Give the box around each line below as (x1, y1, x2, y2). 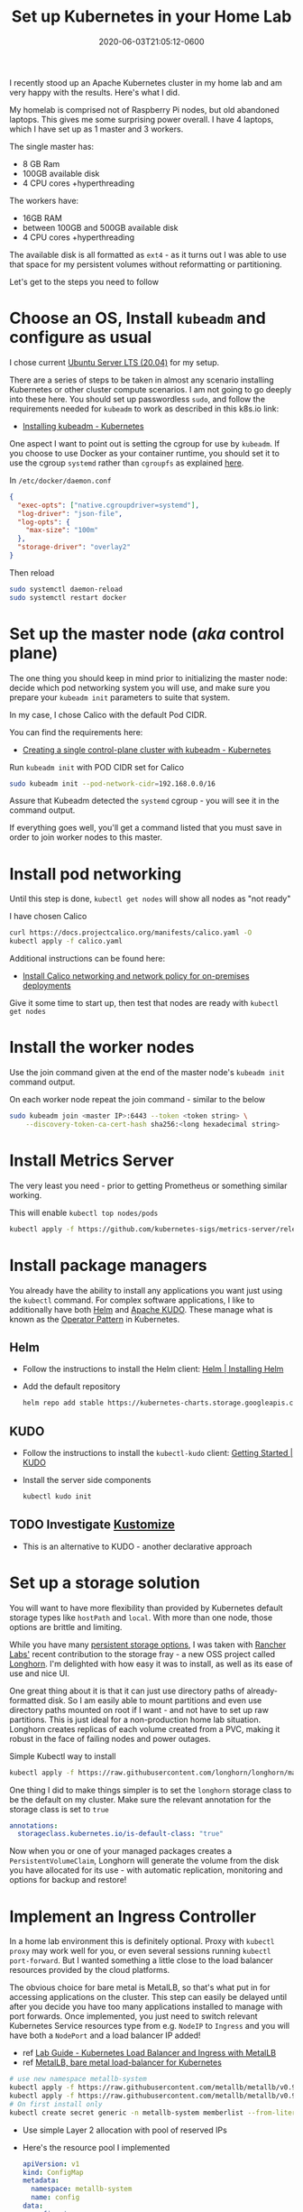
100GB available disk (22, 168, 100, 179)
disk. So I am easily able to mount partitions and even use (48, 1694, 262, 1706)
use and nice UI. (9, 1667, 70, 1679)
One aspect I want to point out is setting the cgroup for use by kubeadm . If (9, 438, 280, 448)
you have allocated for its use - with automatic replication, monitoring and (9, 1865, 283, 1876)
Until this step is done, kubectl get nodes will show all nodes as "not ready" (9, 893, 291, 904)
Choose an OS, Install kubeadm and (9, 309, 266, 328)
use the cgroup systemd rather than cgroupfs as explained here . (9, 457, 244, 468)
